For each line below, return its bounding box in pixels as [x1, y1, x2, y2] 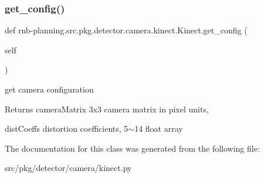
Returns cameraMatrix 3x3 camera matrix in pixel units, [5, 102, 209, 115]
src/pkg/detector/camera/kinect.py [5, 162, 132, 174]
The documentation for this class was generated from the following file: [5, 142, 260, 154]
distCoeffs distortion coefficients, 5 [5, 122, 128, 135]
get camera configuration [5, 83, 94, 95]
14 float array [134, 122, 183, 135]
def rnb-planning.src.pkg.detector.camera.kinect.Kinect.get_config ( [5, 24, 248, 36]
